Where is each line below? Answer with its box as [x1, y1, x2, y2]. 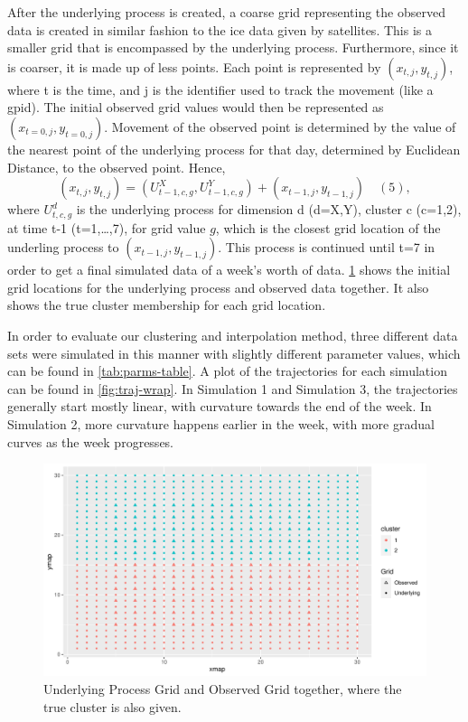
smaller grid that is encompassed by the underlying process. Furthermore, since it [7, 38, 459, 57]
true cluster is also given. [43, 697, 182, 716]
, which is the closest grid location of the [215, 218, 441, 237]
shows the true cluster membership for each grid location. [7, 295, 326, 314]
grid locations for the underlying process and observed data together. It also [7, 277, 429, 296]
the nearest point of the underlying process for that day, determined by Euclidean [7, 139, 461, 158]
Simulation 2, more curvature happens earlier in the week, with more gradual [7, 414, 435, 433]
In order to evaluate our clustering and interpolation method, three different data [7, 325, 458, 344]
